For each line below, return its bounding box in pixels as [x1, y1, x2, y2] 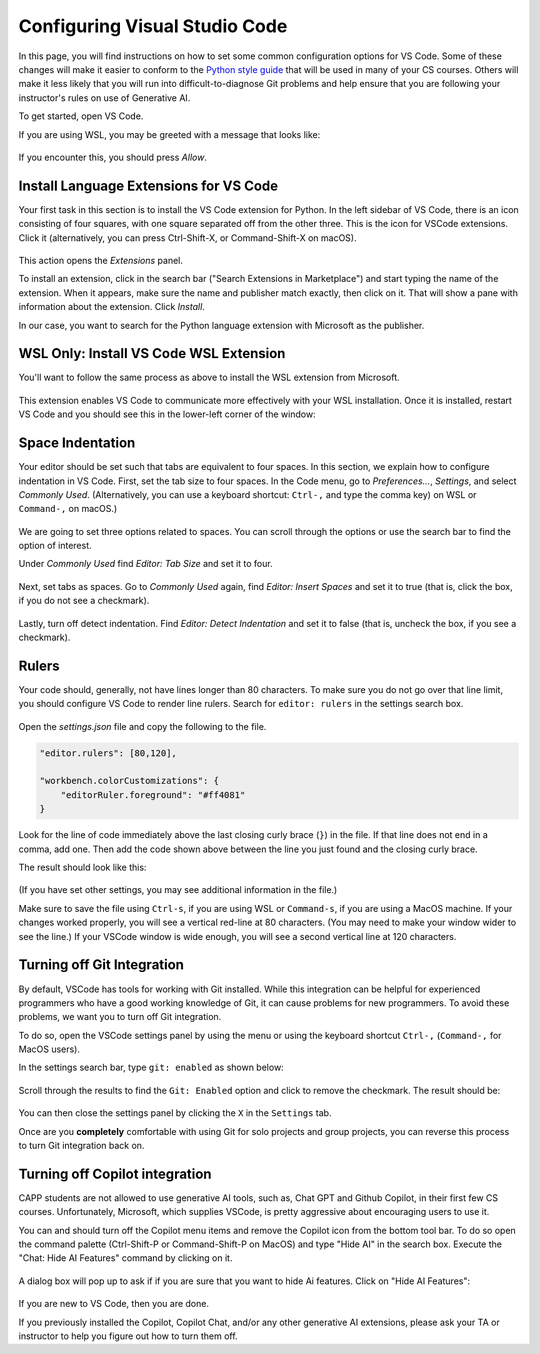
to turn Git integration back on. [18, 1140, 145, 1152]
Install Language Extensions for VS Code [18, 177, 279, 194]
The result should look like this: [18, 861, 147, 874]
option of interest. [18, 540, 92, 552]
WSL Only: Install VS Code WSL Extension [18, 345, 286, 362]
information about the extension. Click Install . [18, 301, 205, 313]
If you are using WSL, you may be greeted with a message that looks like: [18, 128, 321, 140]
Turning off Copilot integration [18, 1165, 212, 1182]
